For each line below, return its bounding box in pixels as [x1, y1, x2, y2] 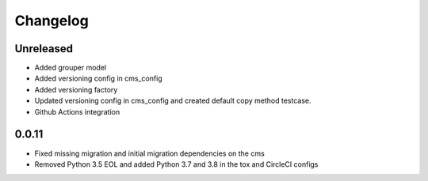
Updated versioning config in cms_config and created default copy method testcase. [34, 96, 311, 106]
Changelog [14, 12, 89, 29]
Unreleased [14, 42, 74, 55]
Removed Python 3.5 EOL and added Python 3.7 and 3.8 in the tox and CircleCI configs [34, 159, 319, 169]
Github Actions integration [34, 107, 120, 116]
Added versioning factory [34, 85, 118, 94]
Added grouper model [34, 63, 107, 73]
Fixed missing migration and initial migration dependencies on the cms [34, 149, 265, 158]
